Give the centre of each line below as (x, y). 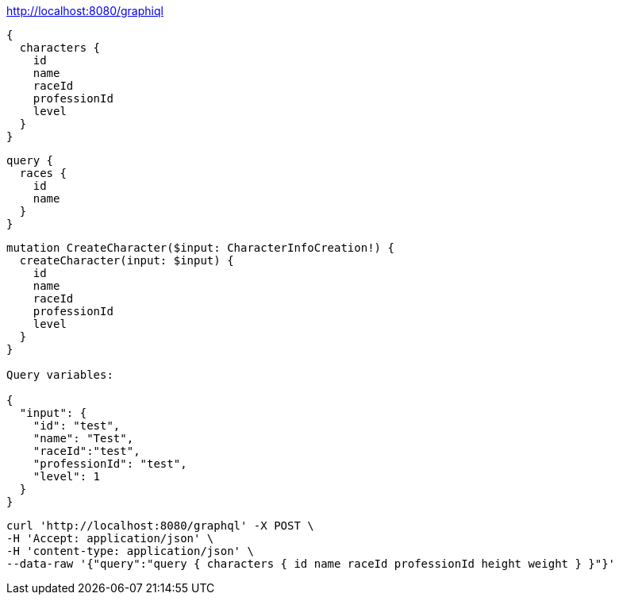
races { (43, 173)
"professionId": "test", (110, 464)
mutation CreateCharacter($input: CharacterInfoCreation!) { (200, 248)
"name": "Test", (83, 438)
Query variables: (60, 375)
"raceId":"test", (87, 451)
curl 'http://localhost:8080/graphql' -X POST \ (160, 526)
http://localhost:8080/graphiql (85, 11)
